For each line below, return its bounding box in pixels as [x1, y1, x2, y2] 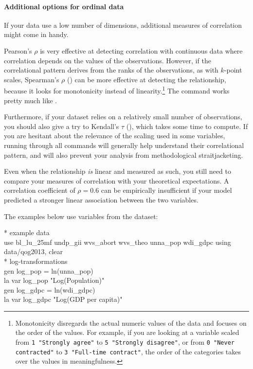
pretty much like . [4, 95, 57, 105]
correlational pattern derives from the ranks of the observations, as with [4, 65, 218, 75]
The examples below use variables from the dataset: [4, 211, 158, 221]
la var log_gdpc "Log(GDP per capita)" [4, 294, 123, 304]
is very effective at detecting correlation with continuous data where [40, 45, 243, 55]
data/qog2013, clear [4, 246, 63, 257]
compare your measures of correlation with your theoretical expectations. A [4, 175, 229, 185]
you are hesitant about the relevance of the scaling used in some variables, [4, 130, 225, 141]
